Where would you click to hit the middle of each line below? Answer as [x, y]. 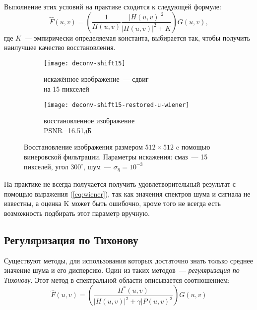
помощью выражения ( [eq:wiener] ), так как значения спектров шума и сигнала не [127, 193]
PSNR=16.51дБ [68, 130]
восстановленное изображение [89, 121]
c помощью [193, 147]
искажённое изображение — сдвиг [96, 79]
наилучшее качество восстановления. [60, 47]
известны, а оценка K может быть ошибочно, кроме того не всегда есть [112, 203]
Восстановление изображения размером [83, 147]
